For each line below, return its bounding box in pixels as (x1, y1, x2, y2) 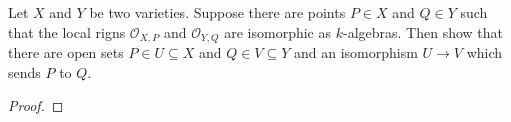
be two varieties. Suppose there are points (89, 2, 346, 22)
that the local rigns (8, 21, 126, 42)
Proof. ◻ (8, 95, 64, 116)
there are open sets (8, 42, 124, 63)
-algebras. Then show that (342, 21, 503, 42)
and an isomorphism (293, 42, 418, 63)
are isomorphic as (224, 21, 332, 42)
